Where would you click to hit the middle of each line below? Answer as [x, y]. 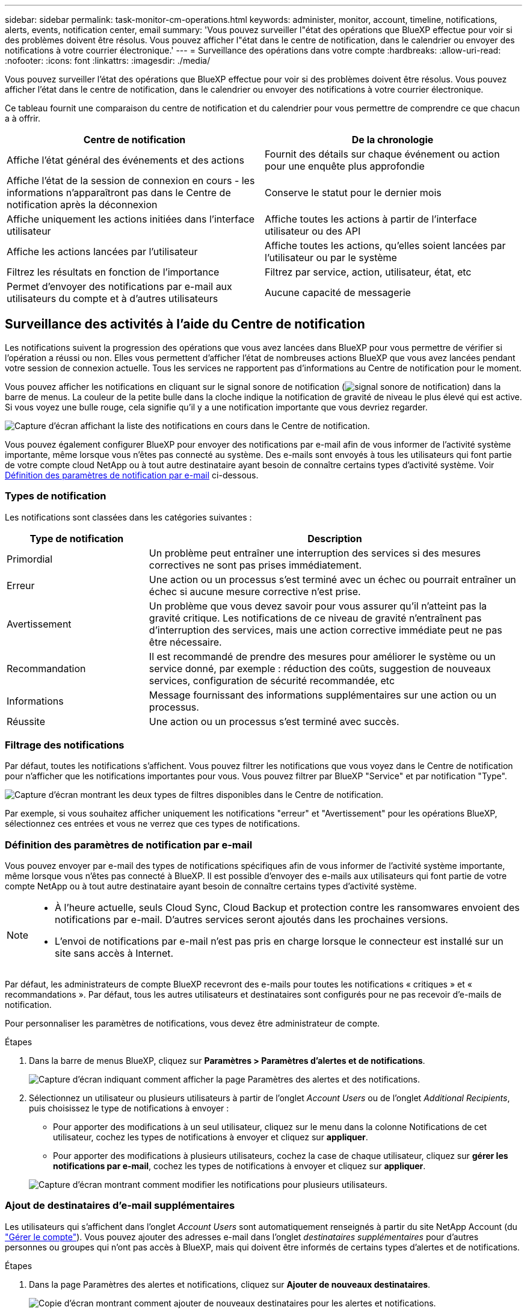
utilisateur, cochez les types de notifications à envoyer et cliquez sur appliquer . [211, 1137]
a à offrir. [23, 118]
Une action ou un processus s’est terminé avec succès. [274, 721]
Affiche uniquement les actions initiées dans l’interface [131, 219]
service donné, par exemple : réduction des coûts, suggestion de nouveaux [320, 668]
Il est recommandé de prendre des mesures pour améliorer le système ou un [322, 656]
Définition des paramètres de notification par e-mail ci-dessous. [132, 475]
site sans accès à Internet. [114, 953]
